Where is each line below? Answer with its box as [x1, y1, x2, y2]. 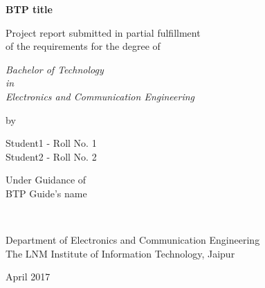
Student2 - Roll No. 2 [6, 149, 97, 163]
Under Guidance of [6, 172, 86, 187]
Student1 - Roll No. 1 [6, 136, 97, 150]
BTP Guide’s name [6, 186, 87, 200]
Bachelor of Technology [6, 62, 104, 76]
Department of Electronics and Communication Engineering [6, 233, 260, 247]
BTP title [6, 2, 53, 16]
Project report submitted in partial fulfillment [6, 25, 201, 39]
